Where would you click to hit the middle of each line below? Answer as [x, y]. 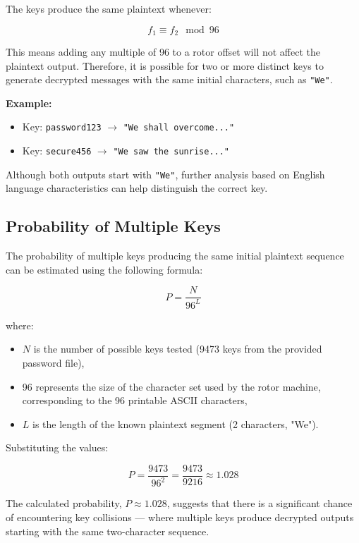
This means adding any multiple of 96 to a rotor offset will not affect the [163, 52]
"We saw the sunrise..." [171, 152]
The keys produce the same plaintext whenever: [109, 8]
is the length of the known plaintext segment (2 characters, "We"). [176, 423]
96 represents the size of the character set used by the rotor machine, [171, 386]
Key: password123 [62, 127]
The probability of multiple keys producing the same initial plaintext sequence [175, 256]
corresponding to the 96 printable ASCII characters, [135, 400]
